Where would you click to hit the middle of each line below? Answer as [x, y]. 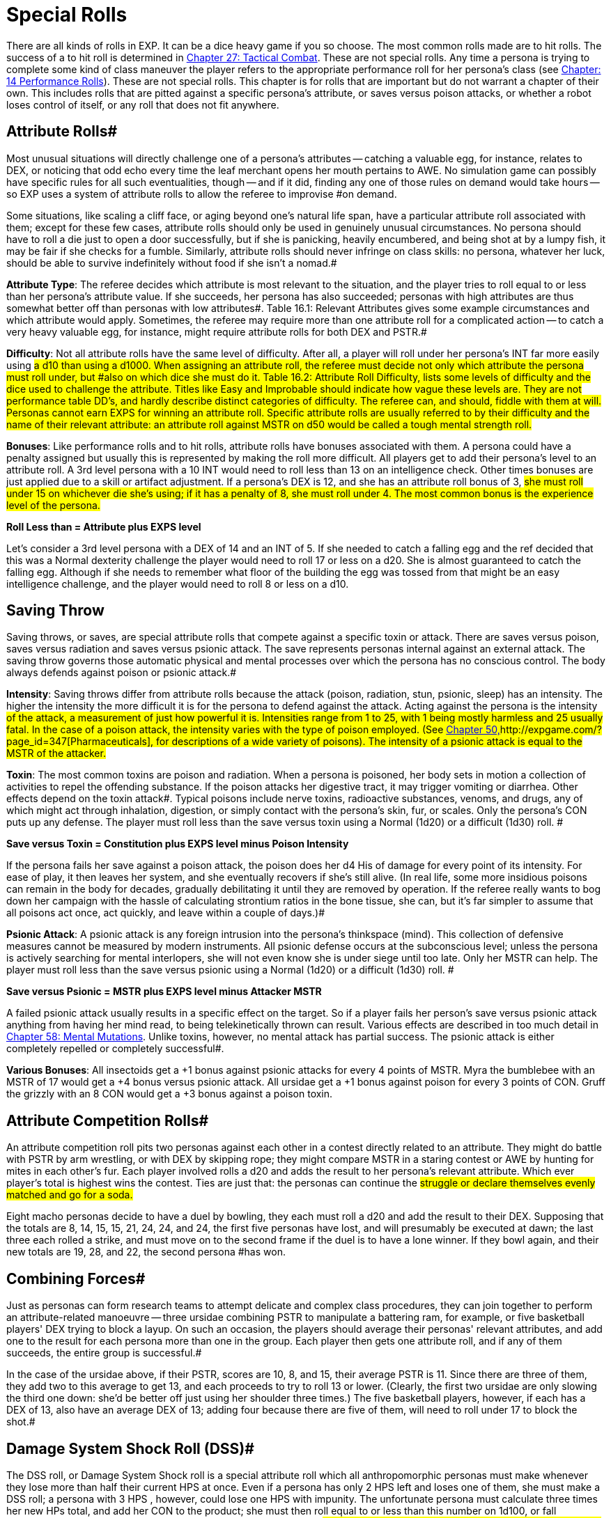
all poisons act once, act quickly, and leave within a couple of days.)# [166, 913]
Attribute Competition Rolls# [108, 1120]
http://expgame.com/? [551, 730]
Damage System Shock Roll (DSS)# [130, 1448]
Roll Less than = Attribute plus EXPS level [104, 526]
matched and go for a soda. [70, 1195]
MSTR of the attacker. [56, 753]
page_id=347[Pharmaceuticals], [80, 742]
